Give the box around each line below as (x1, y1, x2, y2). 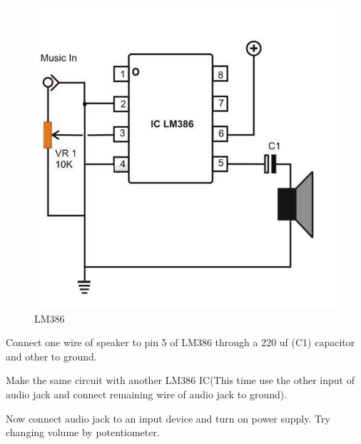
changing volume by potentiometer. (6, 425, 160, 440)
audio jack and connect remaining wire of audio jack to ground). (6, 386, 288, 401)
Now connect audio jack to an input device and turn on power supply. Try (6, 410, 330, 425)
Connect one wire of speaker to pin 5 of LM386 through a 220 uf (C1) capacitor (6, 335, 355, 350)
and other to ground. (6, 348, 97, 363)
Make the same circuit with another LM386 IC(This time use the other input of (6, 373, 355, 388)
